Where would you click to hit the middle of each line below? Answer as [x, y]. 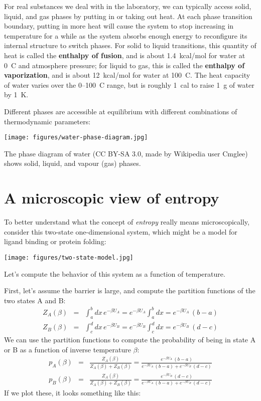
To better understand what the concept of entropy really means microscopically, [127, 222]
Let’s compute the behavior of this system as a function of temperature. [115, 273]
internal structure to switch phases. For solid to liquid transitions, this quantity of [130, 45]
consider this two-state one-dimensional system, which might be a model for [121, 231]
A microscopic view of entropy [112, 198]
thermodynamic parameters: [47, 121]
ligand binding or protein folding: [55, 241]
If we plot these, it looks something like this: [73, 393]
